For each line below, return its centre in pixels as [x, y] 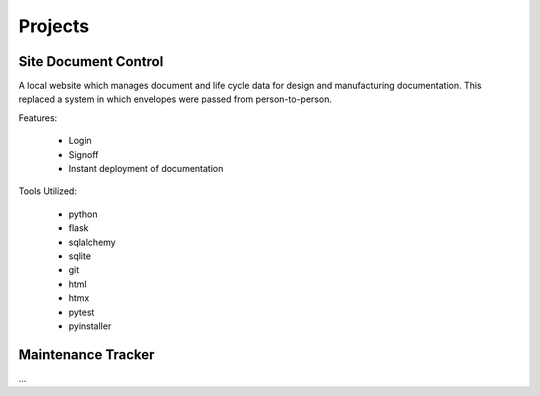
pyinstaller [90, 326]
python [83, 214]
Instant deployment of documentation [146, 169]
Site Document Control [91, 61]
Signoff [83, 154]
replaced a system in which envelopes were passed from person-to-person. [175, 99]
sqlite [80, 256]
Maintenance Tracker [86, 354]
